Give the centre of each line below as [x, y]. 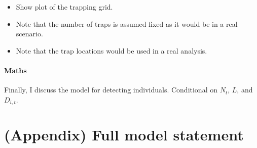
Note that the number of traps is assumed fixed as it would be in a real [127, 23]
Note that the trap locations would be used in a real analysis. [112, 50]
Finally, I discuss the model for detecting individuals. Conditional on [111, 90]
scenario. [29, 34]
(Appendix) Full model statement [124, 135]
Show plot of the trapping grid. [64, 7]
